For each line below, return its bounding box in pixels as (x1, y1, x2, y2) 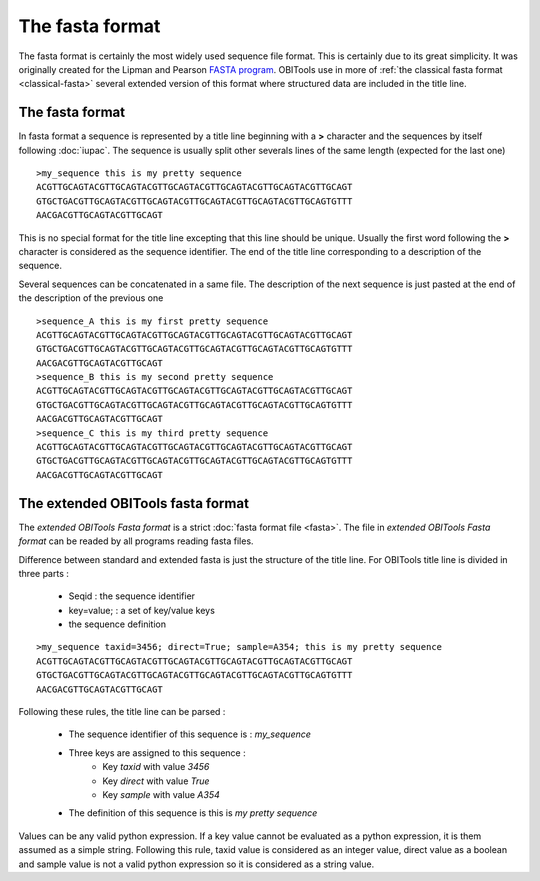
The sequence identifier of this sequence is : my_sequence (68, 728, 312, 740)
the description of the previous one (18, 292, 164, 304)
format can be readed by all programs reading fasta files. (18, 535, 254, 547)
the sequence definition (68, 618, 167, 630)
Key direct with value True (102, 775, 210, 787)
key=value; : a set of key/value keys (68, 604, 215, 616)
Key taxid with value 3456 (102, 761, 210, 773)
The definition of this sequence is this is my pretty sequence (68, 807, 318, 819)
